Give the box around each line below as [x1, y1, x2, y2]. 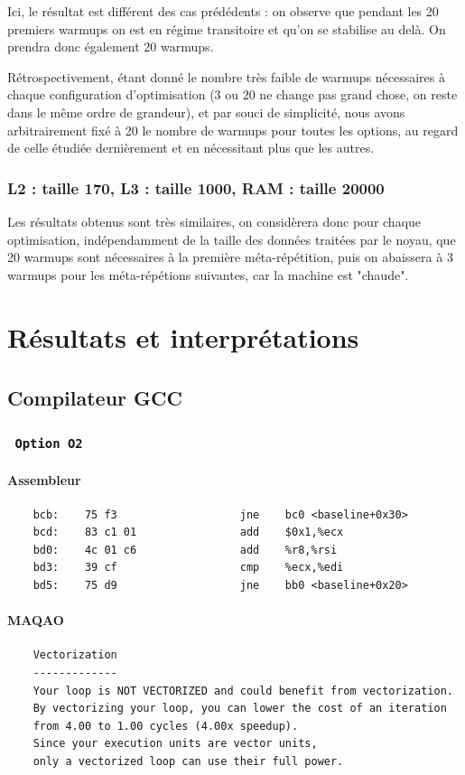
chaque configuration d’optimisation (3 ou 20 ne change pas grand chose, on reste [7, 85, 458, 104]
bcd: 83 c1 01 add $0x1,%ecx [33, 526, 344, 539]
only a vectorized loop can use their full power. [33, 755, 344, 769]
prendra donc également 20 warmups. [7, 37, 214, 56]
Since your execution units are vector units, [33, 737, 318, 751]
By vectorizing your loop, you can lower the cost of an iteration [33, 702, 447, 715]
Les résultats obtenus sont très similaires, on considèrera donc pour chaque [7, 211, 422, 230]
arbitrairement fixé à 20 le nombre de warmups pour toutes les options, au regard [7, 120, 459, 139]
